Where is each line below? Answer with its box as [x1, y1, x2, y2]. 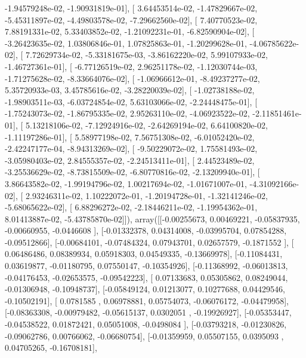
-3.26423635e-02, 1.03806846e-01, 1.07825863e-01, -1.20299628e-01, [5, 36, 247, 49]
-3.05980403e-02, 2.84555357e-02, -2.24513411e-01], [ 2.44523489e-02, [5, 154, 255, 166]
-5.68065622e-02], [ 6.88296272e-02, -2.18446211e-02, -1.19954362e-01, [5, 201, 258, 213]
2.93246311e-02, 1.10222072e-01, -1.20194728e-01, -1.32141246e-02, [25, 189, 268, 201]
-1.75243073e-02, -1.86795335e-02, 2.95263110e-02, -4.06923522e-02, [5, 107, 250, 120]
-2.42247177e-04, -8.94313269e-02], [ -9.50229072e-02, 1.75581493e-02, [5, 142, 258, 155]
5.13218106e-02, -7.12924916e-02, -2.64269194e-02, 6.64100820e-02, [25, 118, 268, 131]
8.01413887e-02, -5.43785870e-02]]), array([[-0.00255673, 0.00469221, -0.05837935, [5, 212, 300, 225]
